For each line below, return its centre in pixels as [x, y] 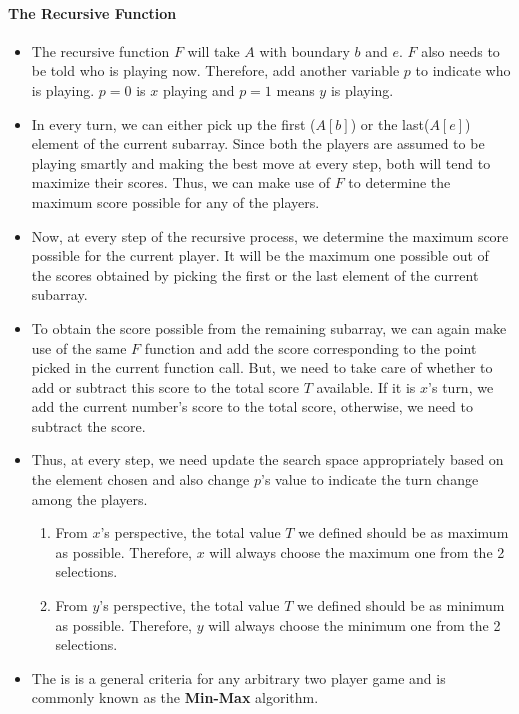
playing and [198, 89]
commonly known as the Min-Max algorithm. [175, 697]
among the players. [89, 498]
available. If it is [366, 386]
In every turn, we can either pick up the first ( [173, 123]
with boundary [304, 50]
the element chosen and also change [140, 479]
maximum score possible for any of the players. [175, 201]
